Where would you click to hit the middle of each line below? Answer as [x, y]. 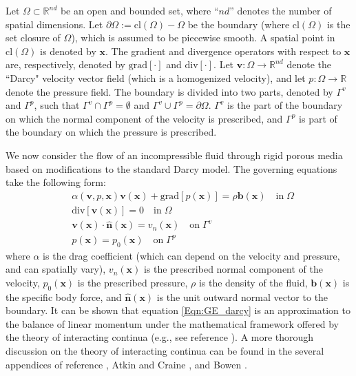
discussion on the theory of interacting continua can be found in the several [165, 351]
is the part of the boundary [285, 105]
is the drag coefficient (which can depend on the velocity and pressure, [191, 255]
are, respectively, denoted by [65, 64]
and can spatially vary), [56, 269]
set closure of [33, 38]
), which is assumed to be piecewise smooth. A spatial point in [203, 38]
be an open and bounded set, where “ [139, 10]
